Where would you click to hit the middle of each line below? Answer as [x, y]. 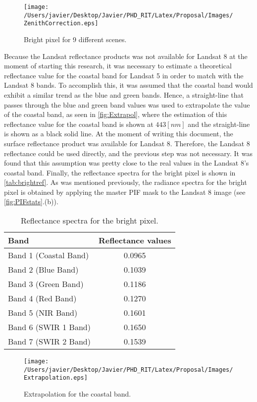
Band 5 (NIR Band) [43, 313]
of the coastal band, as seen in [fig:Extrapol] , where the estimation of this [116, 114]
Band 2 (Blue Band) [43, 270]
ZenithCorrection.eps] [61, 24]
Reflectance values [135, 240]
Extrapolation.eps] [56, 378]
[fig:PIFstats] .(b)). [31, 201]
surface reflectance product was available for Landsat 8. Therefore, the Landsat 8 [127, 143]
